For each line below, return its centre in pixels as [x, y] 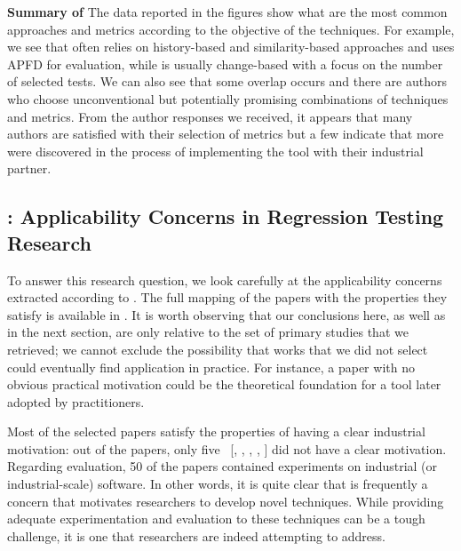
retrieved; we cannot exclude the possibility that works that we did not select [218, 349]
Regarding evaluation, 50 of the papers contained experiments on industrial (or [223, 466]
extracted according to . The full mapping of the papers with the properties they [227, 297]
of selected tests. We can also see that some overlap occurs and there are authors [227, 81]
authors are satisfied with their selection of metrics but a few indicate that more [226, 134]
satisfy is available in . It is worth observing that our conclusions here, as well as [227, 314]
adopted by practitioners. [76, 401]
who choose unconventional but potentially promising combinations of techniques [228, 98]
